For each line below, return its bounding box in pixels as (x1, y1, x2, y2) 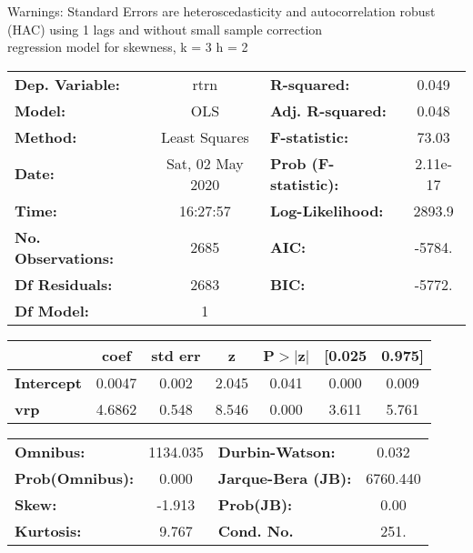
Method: (15, 126, 77, 147)
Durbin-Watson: (217, 440, 336, 462)
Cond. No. (217, 519, 294, 541)
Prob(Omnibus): (15, 467, 135, 488)
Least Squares (160, 126, 249, 147)
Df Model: (15, 299, 89, 321)
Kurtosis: (15, 519, 82, 541)
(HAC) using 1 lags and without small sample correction (7, 19, 323, 38)
